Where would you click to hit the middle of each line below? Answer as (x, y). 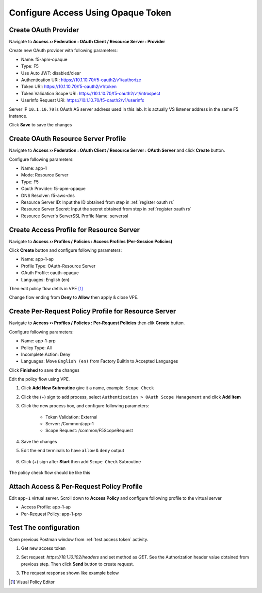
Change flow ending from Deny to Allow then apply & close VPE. (74, 297)
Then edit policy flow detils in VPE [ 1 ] (46, 289)
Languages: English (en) (45, 279)
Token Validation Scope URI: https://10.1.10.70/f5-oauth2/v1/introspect (91, 93)
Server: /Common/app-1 (70, 424)
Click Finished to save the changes (44, 370)
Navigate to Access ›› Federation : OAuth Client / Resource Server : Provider (87, 42)
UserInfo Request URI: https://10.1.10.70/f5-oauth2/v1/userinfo (83, 100)
